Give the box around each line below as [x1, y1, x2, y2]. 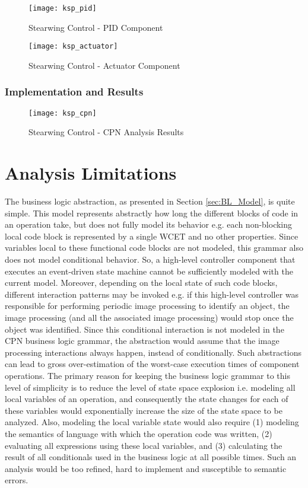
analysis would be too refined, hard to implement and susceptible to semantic [5, 462, 287, 474]
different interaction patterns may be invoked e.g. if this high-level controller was [5, 288, 299, 300]
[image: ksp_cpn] [28, 109, 97, 117]
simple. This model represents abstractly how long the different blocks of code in [5, 206, 299, 219]
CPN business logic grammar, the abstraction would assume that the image [5, 334, 280, 347]
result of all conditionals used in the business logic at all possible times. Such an [5, 451, 297, 463]
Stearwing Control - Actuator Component [28, 59, 180, 71]
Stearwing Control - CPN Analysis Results [28, 126, 184, 138]
